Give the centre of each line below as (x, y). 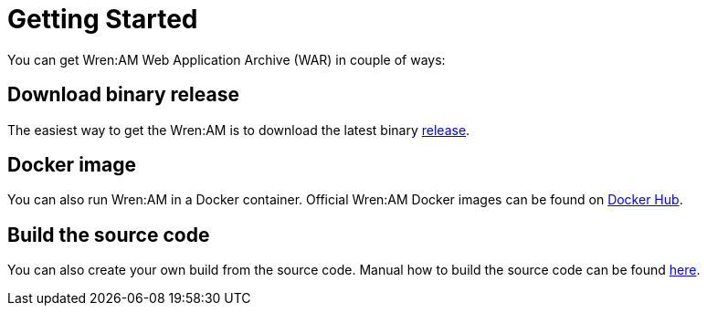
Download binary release (123, 95)
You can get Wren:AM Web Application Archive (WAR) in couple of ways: (227, 59)
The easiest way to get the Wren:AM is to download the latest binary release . (239, 130)
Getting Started (103, 19)
